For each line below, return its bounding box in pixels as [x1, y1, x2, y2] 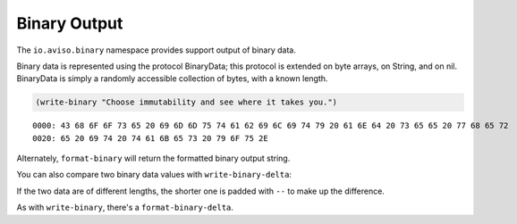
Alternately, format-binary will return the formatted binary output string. [16, 153, 291, 164]
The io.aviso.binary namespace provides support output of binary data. [16, 45, 297, 55]
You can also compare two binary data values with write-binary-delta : [16, 170, 292, 180]
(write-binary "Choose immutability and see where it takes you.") [35, 97, 338, 107]
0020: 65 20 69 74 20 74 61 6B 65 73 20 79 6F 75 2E [32, 133, 268, 143]
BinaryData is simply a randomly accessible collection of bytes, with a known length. [16, 73, 328, 84]
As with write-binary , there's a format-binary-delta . [16, 202, 234, 213]
